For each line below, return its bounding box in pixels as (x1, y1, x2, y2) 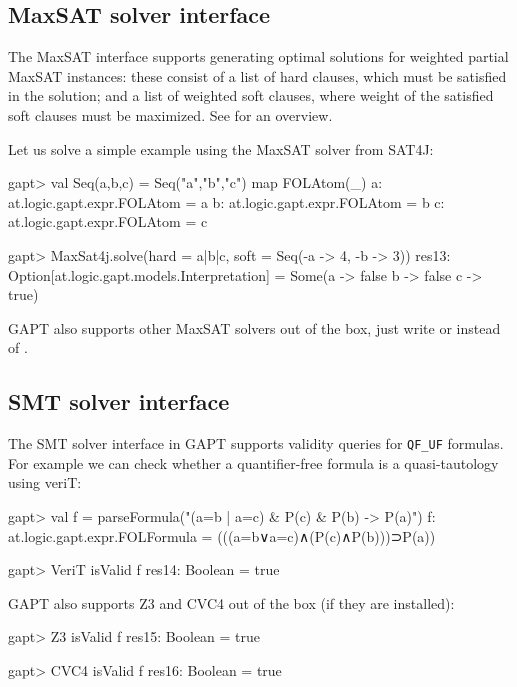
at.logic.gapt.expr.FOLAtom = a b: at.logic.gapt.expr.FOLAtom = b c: (8, 191, 445, 212)
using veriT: (8, 472, 82, 493)
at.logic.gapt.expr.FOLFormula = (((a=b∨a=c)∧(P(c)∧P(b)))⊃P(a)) (8, 525, 436, 546)
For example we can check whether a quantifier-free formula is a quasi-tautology (8, 452, 499, 473)
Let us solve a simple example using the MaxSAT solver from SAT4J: (8, 138, 434, 159)
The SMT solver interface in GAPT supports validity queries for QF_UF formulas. (8, 433, 504, 454)
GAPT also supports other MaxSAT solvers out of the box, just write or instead (8, 317, 501, 338)
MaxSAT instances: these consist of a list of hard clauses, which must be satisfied (8, 65, 507, 86)
